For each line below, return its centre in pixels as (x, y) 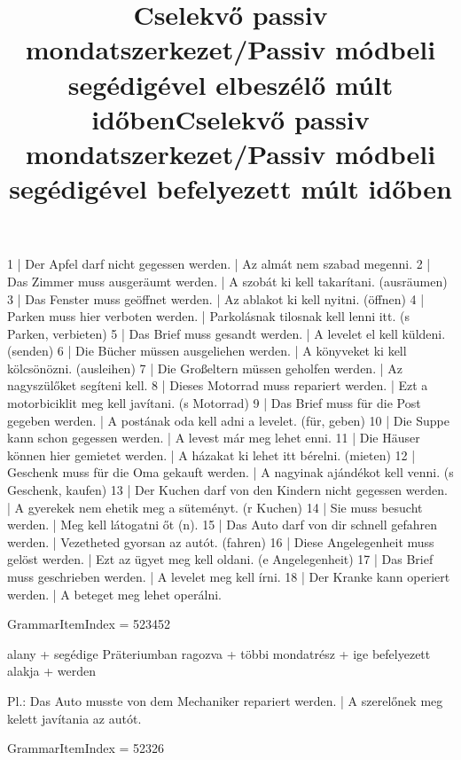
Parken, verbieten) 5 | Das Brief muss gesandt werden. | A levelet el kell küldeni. (227, 333)
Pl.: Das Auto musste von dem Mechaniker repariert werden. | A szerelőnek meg (225, 700)
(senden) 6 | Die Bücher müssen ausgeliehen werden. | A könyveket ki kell (207, 351)
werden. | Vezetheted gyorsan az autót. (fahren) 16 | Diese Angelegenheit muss (221, 541)
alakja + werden (51, 671)
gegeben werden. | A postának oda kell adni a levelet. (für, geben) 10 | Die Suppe (228, 420)
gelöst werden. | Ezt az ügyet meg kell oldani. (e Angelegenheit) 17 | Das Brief (220, 559)
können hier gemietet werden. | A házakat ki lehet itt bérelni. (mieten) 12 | (211, 454)
